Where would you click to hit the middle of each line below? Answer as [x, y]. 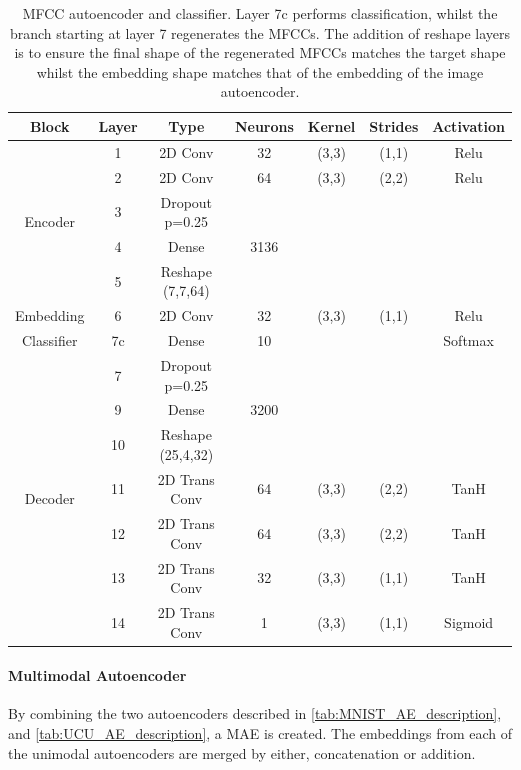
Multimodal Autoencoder [97, 675]
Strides [394, 125]
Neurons [264, 125]
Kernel [331, 125]
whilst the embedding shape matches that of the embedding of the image [260, 71]
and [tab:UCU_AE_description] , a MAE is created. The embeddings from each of [260, 733]
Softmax [468, 340]
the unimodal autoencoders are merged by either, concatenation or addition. [242, 752]
